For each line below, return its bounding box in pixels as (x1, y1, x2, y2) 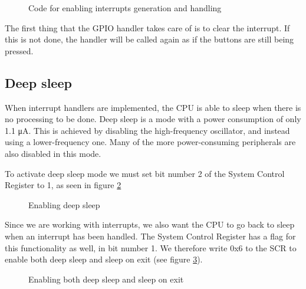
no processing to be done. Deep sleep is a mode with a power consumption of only (5, 113, 301, 125)
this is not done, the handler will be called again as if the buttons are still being (5, 33, 294, 45)
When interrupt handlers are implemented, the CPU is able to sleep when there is (5, 101, 301, 113)
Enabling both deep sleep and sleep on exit (28, 272, 184, 285)
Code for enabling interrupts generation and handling (28, 2, 222, 14)
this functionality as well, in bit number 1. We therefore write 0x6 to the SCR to (5, 241, 297, 254)
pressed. (5, 44, 34, 57)
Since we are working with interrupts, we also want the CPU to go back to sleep (5, 218, 295, 231)
